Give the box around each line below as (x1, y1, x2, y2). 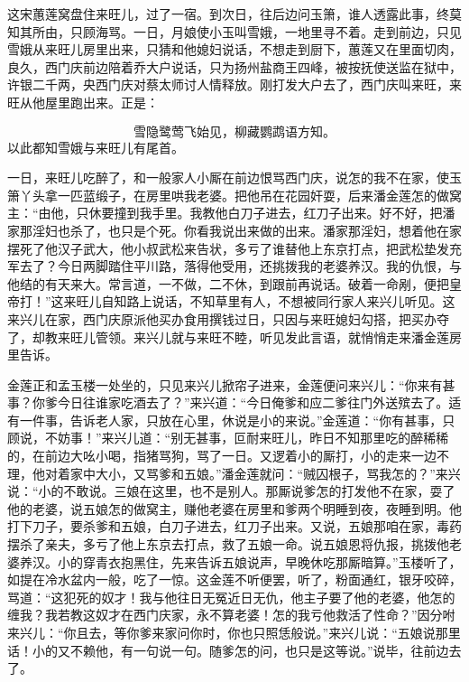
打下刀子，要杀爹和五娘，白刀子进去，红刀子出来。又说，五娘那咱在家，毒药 (7, 517, 462, 536)
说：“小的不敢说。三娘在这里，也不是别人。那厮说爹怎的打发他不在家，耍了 (7, 481, 455, 500)
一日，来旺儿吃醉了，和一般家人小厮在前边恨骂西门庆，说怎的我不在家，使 (7, 168, 449, 187)
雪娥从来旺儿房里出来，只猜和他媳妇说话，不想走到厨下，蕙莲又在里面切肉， (7, 40, 462, 59)
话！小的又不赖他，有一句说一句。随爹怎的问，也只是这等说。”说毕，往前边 (7, 640, 449, 659)
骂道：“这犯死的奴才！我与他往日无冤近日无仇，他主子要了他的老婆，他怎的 (7, 587, 455, 606)
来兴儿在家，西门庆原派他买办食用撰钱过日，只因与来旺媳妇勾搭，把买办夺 (7, 309, 449, 328)
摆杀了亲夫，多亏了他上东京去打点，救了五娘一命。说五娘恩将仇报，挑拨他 (7, 535, 449, 554)
